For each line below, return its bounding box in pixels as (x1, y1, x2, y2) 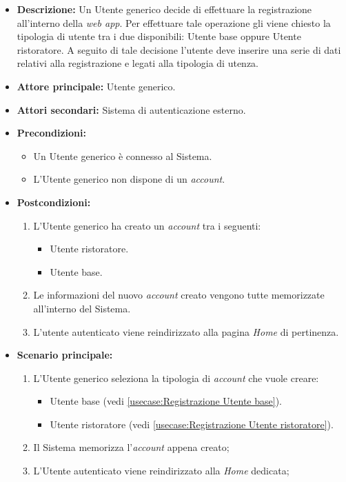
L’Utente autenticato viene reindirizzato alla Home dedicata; (33, 463, 289, 478)
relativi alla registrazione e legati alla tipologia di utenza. (17, 56, 259, 70)
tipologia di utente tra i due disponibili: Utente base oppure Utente (17, 29, 301, 43)
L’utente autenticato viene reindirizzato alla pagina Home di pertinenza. (33, 324, 339, 339)
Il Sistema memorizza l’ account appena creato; (33, 440, 230, 454)
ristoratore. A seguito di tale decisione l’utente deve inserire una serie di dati (17, 42, 341, 57)
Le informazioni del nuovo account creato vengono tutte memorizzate (33, 288, 325, 302)
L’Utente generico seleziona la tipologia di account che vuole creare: (33, 370, 319, 385)
